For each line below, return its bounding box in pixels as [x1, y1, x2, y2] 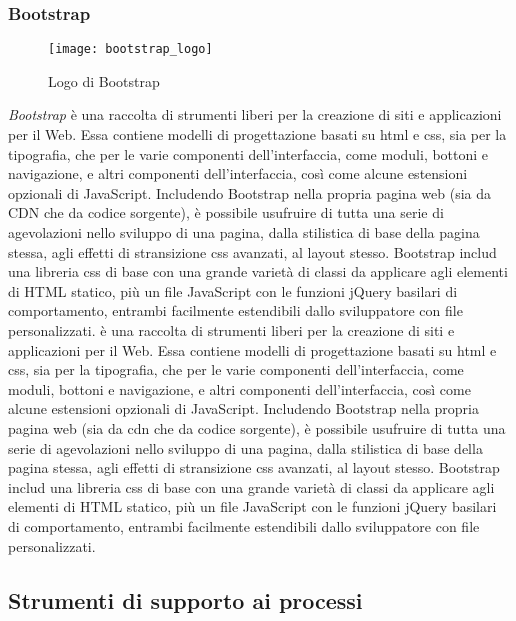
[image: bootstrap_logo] [48, 42, 213, 57]
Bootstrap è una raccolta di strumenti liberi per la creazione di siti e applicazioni [8, 104, 502, 125]
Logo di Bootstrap [48, 70, 160, 91]
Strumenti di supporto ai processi [8, 584, 363, 615]
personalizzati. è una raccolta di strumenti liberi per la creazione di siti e [8, 320, 455, 340]
